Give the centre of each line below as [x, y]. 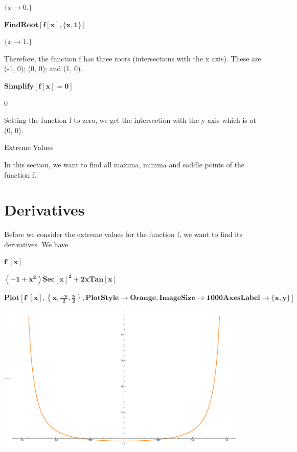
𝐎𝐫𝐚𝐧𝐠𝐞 [143, 298]
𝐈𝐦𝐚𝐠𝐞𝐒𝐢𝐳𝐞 [177, 298]
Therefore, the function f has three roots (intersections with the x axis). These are [133, 58]
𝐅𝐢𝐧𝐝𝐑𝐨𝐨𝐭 [21, 25]
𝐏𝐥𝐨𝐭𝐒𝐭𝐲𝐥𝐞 [102, 298]
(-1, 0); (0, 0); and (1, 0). [43, 68]
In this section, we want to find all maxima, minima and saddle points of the [124, 164]
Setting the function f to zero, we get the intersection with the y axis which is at [130, 120]
